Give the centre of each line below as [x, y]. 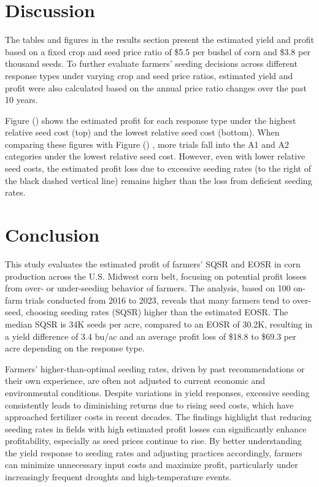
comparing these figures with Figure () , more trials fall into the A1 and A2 [147, 144]
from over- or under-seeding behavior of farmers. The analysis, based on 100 [148, 288]
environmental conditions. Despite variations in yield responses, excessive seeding [157, 392]
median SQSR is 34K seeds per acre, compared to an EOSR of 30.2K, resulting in [159, 324]
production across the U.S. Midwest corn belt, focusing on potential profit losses [156, 276]
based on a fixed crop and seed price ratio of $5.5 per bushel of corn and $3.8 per [158, 51]
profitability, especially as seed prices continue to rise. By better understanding [153, 441]
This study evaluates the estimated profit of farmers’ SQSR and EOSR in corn [153, 263]
